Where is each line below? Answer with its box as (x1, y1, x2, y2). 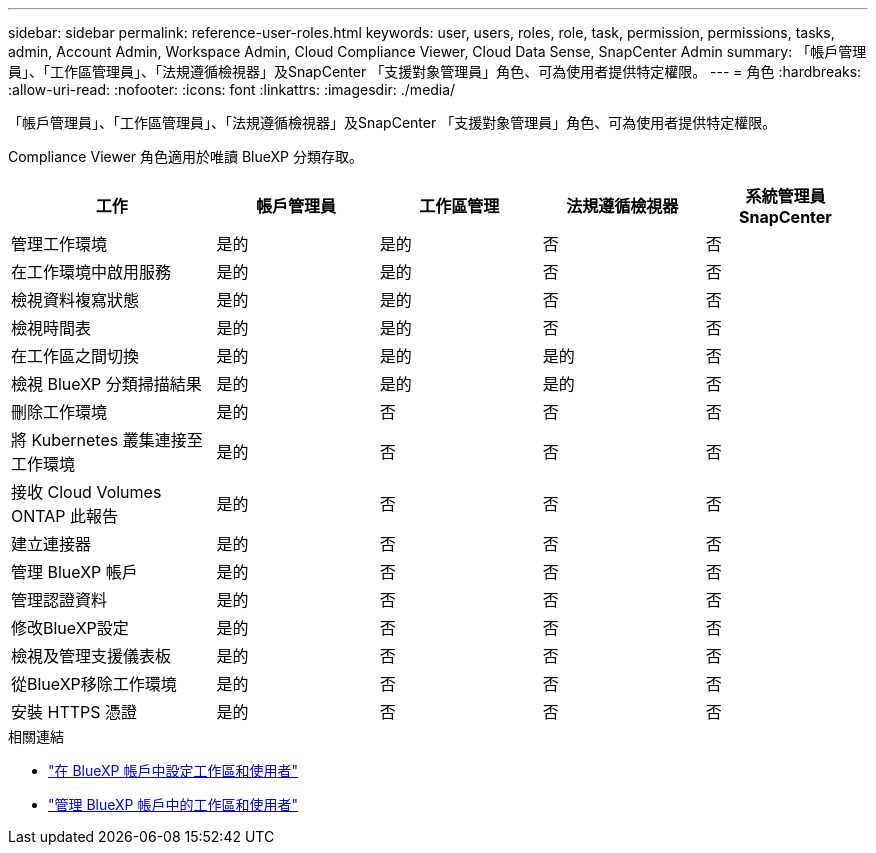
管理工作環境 (11, 234, 108, 254)
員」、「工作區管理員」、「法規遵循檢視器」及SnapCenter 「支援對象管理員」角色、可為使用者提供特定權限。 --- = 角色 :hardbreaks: (8, 63, 862, 80)
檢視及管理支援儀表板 (11, 646, 172, 666)
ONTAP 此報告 (11, 506, 119, 526)
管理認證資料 (11, 590, 108, 610)
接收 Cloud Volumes (11, 482, 162, 502)
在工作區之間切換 (11, 346, 140, 366)
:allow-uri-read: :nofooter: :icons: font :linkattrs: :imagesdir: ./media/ (8, 81, 456, 98)
